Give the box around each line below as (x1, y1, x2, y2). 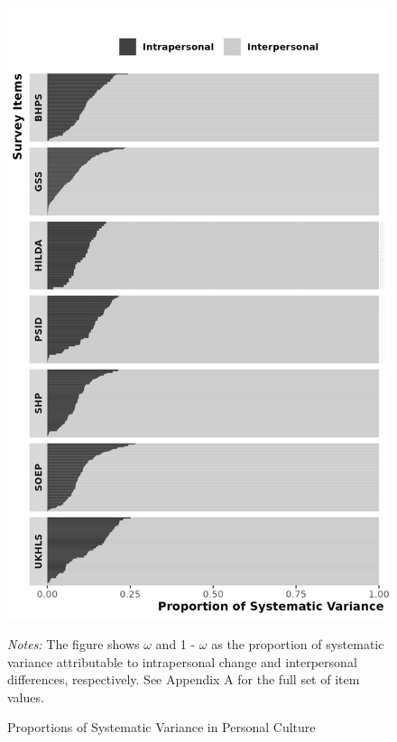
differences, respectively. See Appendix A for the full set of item (7, 670, 360, 689)
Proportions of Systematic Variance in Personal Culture (7, 718, 316, 737)
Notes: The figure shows (7, 634, 140, 653)
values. (7, 687, 44, 706)
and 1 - (155, 634, 196, 653)
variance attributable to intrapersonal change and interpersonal (7, 652, 357, 671)
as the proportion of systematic (211, 634, 384, 653)
